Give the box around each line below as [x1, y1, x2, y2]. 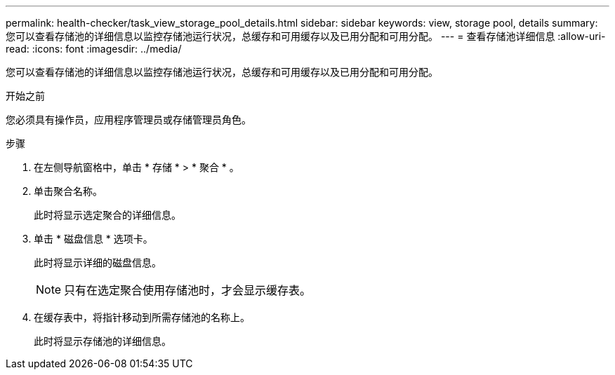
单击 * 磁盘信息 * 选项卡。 [34, 233, 153, 245]
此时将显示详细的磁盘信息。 [34, 257, 161, 268]
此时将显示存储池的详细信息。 [34, 335, 171, 347]
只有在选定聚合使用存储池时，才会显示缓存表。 [64, 283, 312, 297]
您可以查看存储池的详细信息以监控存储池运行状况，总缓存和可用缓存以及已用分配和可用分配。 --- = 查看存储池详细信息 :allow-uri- [6, 30, 606, 42]
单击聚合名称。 [34, 185, 102, 197]
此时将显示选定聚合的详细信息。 [34, 209, 181, 221]
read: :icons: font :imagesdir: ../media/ [6, 43, 182, 55]
